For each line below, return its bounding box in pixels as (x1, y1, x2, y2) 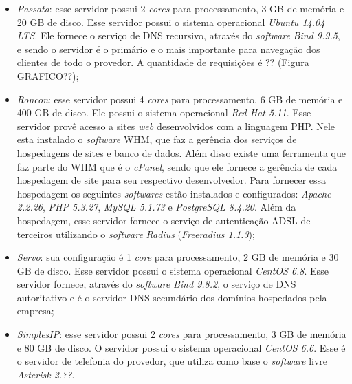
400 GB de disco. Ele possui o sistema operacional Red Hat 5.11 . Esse (16, 105, 311, 120)
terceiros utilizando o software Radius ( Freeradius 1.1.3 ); (16, 226, 255, 241)
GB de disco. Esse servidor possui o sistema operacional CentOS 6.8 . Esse (16, 263, 329, 277)
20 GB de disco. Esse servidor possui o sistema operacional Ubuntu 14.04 (16, 14, 325, 29)
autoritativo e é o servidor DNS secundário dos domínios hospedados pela (16, 290, 327, 304)
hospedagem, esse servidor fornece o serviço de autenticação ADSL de (16, 213, 311, 227)
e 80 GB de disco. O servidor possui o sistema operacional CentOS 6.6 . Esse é (16, 340, 346, 354)
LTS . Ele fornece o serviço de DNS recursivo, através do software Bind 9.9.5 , (16, 28, 340, 43)
